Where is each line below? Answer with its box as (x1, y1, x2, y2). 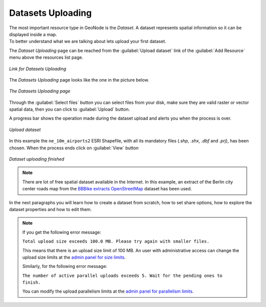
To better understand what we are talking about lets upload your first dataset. (9, 39, 166, 44)
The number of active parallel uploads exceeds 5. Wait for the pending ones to (22, 272, 223, 278)
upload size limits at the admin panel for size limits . (22, 254, 126, 260)
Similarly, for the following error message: (22, 263, 107, 269)
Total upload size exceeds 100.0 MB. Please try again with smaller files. (22, 239, 209, 244)
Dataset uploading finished (9, 156, 65, 162)
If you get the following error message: (22, 229, 101, 235)
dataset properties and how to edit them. (9, 206, 92, 212)
